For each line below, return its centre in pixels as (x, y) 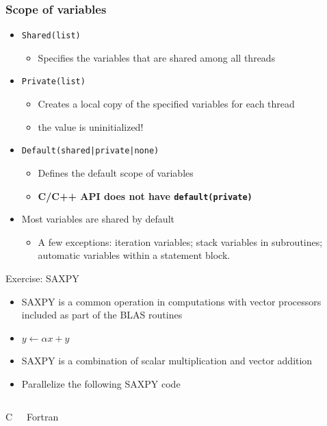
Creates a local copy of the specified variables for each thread (166, 104)
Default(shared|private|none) (90, 151)
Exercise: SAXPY (42, 278)
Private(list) (53, 82)
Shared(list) (51, 36)
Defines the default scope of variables (116, 172)
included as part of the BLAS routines (102, 315)
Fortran (43, 416)
